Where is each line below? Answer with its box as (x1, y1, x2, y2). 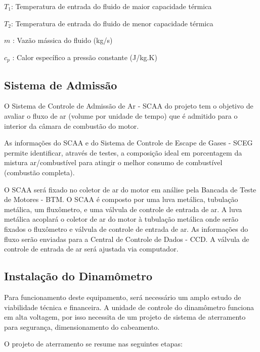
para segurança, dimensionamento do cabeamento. (4, 321, 160, 332)
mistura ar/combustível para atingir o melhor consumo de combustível (4, 157, 223, 168)
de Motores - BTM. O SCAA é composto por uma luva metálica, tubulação (4, 194, 238, 205)
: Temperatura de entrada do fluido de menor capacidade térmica (11, 18, 213, 28)
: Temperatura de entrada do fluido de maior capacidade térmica (11, 1, 212, 11)
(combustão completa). (4, 167, 75, 177)
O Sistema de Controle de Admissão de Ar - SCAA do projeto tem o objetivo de (4, 100, 253, 111)
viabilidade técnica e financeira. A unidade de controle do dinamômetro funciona (4, 301, 254, 312)
